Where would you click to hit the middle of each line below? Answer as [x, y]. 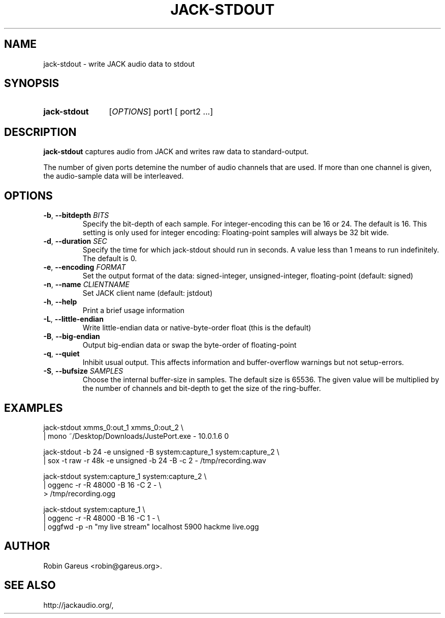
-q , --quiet [61, 354]
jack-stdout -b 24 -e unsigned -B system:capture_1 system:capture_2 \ [161, 452]
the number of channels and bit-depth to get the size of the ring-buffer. [202, 388]
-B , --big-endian [72, 336]
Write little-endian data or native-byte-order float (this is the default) [197, 328]
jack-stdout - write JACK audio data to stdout [119, 64]
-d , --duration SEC [75, 241]
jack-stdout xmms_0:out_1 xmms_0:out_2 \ [113, 427]
